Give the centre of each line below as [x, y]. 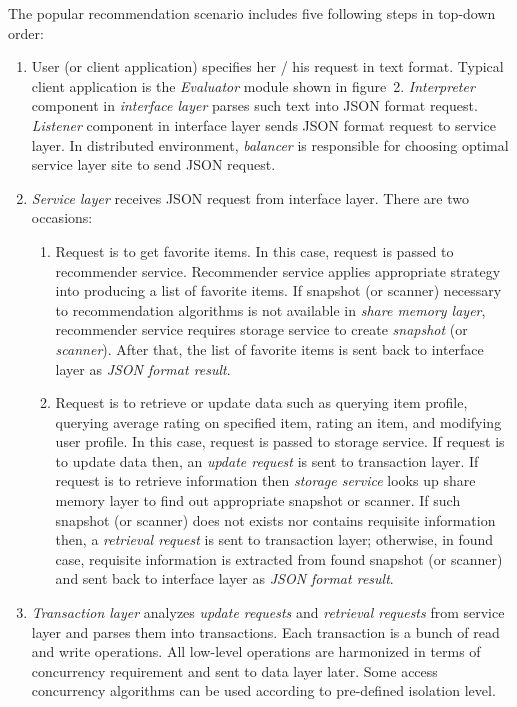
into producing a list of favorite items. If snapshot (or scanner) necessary [278, 290]
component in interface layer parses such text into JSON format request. [254, 105]
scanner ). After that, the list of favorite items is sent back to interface [269, 348]
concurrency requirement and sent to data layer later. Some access [234, 670]
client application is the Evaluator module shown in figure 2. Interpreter [253, 85]
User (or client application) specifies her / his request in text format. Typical [267, 66]
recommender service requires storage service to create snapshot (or [261, 329]
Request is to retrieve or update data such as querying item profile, [261, 402]
